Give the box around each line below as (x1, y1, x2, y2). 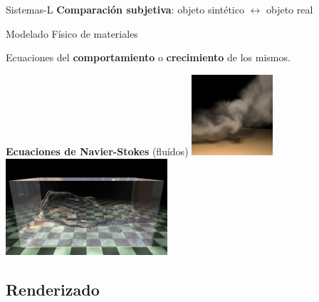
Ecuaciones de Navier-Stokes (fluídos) (6, 144, 189, 159)
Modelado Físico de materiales (6, 26, 138, 41)
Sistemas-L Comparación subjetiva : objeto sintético (6, 2, 244, 16)
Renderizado (6, 278, 100, 300)
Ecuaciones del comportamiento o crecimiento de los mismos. (6, 50, 291, 65)
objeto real (266, 2, 313, 16)
